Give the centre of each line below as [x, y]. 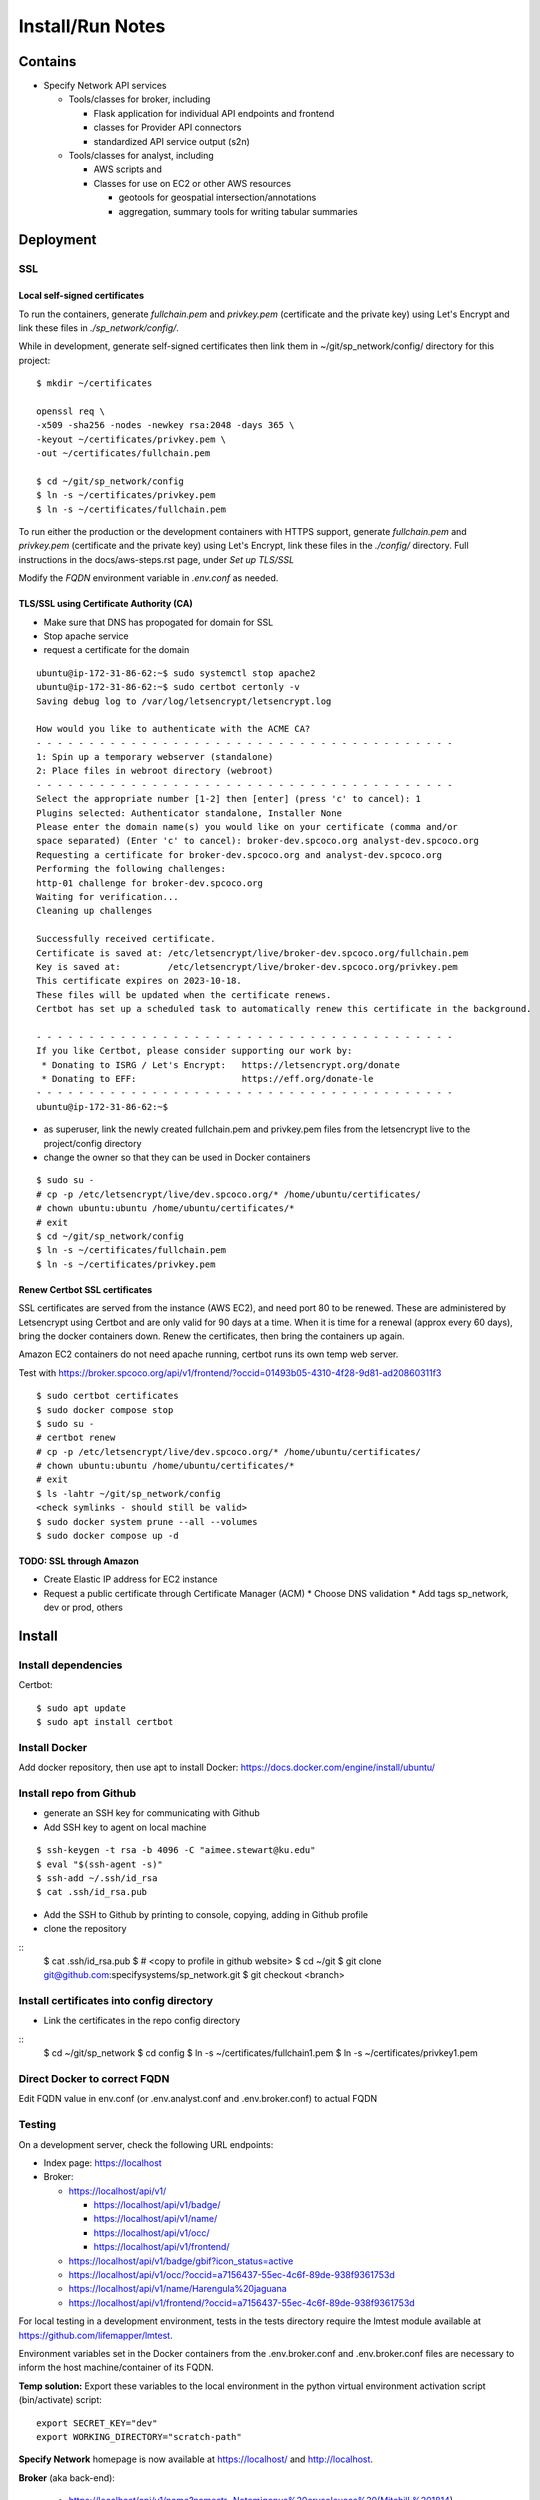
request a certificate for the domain [116, 650]
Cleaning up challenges [94, 911]
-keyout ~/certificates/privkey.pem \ [131, 439]
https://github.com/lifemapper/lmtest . [96, 2335]
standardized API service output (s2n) [171, 141]
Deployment [57, 240]
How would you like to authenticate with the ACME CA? [173, 729]
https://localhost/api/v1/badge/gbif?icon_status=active [181, 2261]
